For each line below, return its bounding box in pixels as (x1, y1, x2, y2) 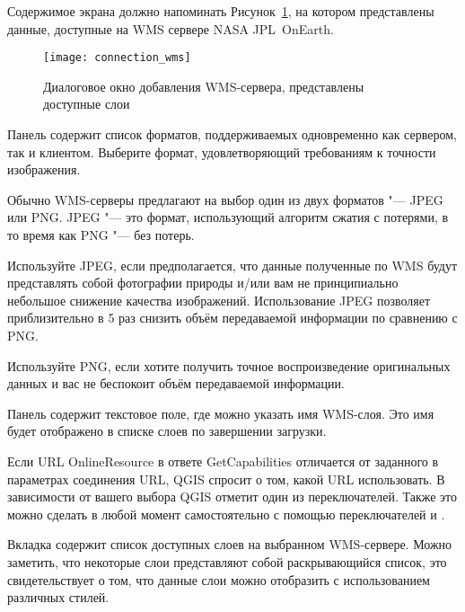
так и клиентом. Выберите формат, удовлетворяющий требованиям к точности (7, 142, 436, 161)
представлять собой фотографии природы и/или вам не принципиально (7, 273, 399, 292)
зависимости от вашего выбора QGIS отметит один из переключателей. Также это (7, 487, 458, 506)
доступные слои (43, 94, 130, 113)
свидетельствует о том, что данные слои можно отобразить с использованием (7, 570, 430, 589)
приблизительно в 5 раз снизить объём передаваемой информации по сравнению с (7, 308, 458, 327)
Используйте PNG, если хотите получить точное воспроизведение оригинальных (7, 356, 451, 375)
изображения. (7, 160, 81, 179)
